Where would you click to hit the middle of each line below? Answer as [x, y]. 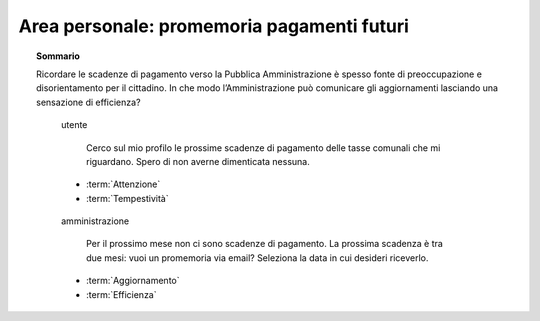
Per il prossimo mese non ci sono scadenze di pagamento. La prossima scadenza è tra [265, 244]
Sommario [58, 56]
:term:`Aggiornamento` [133, 281]
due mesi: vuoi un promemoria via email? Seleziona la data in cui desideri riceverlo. [257, 257]
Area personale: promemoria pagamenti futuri [214, 26]
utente [74, 125]
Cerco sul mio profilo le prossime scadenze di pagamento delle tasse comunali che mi [263, 147]
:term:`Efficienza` [121, 294]
